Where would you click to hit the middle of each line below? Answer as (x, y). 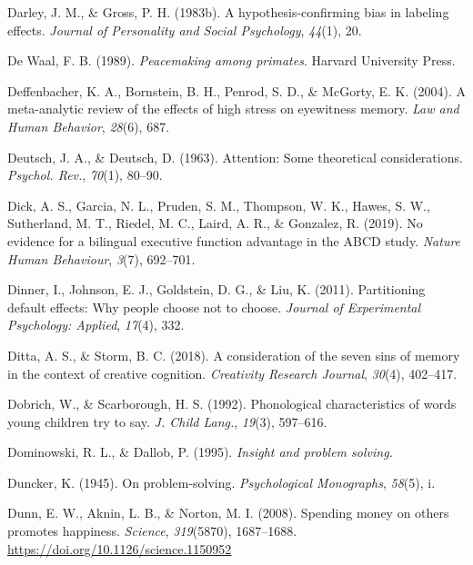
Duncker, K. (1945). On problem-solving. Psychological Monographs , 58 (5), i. (221, 482)
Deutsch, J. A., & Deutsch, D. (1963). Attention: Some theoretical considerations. (235, 157)
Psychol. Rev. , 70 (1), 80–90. (85, 175)
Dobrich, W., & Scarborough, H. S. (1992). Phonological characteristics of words (232, 404)
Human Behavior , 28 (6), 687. (89, 126)
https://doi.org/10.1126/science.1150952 (120, 548)
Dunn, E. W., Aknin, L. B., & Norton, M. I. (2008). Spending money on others (228, 513)
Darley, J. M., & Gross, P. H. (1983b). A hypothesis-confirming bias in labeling (228, 12)
